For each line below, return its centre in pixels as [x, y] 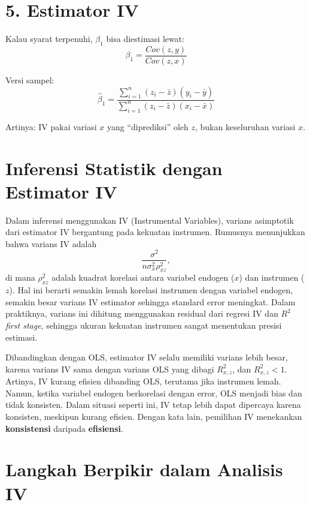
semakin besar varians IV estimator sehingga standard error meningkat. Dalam [151, 301]
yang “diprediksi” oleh [148, 126]
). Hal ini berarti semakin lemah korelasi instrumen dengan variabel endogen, [151, 290]
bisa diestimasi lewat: [145, 39]
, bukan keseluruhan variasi [245, 126]
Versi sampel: [30, 79]
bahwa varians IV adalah [51, 243]
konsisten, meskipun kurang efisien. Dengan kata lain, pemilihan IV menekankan [154, 416]
